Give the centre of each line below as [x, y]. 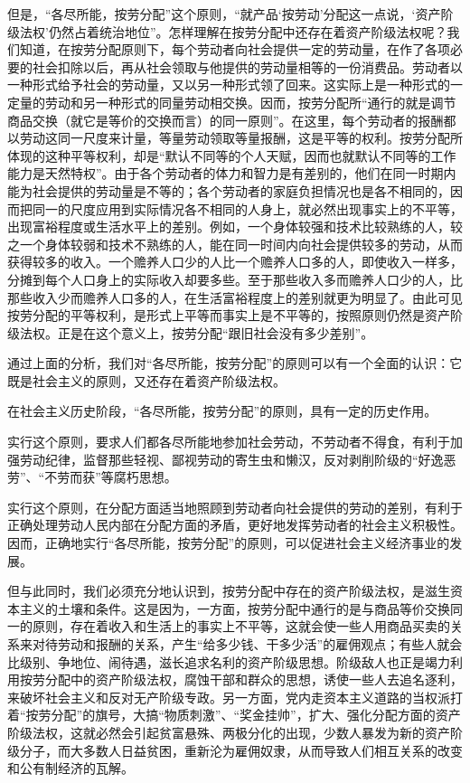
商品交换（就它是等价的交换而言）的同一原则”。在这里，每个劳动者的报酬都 [232, 120]
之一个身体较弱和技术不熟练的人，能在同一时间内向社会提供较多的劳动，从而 [235, 244]
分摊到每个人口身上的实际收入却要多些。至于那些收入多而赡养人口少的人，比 [235, 279]
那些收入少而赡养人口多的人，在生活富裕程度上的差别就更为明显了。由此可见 [235, 297]
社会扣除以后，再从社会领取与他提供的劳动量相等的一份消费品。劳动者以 [247, 66]
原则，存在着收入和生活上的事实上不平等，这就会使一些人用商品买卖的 [241, 626]
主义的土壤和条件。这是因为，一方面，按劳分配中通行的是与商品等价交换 [235, 608]
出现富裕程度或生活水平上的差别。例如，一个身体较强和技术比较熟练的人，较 [235, 226]
